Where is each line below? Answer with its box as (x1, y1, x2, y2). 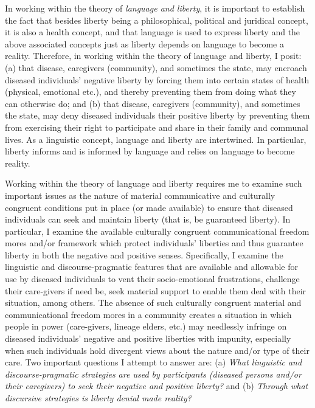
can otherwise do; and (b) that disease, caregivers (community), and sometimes (5, 97, 300, 109)
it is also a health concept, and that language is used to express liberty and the (5, 26, 300, 38)
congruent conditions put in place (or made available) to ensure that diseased (5, 201, 293, 213)
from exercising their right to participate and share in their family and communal (5, 120, 309, 133)
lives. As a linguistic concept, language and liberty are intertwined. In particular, (5, 133, 306, 145)
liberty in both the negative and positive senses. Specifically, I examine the (5, 248, 283, 261)
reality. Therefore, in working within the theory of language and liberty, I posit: (5, 49, 302, 62)
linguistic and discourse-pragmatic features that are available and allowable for (5, 260, 298, 273)
